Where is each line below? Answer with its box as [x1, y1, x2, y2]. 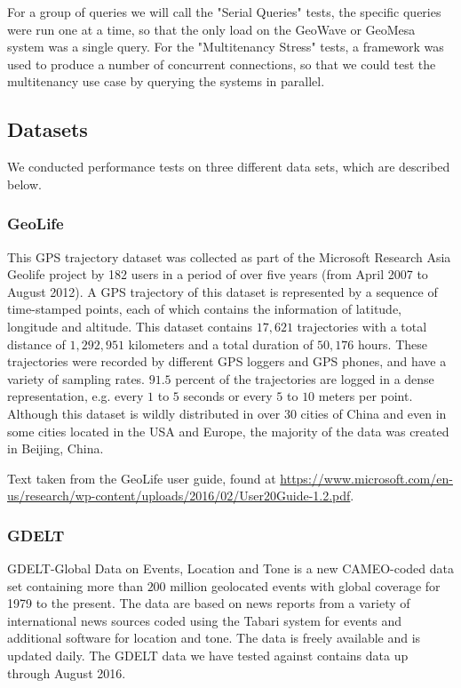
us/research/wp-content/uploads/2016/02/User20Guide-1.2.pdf [7, 486, 351, 505]
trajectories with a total [297, 316, 427, 335]
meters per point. [318, 387, 413, 405]
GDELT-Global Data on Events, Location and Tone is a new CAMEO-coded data [7, 559, 455, 578]
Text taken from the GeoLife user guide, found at [7, 468, 276, 487]
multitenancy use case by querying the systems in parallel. [7, 72, 325, 91]
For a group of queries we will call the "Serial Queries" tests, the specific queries [7, 3, 441, 20]
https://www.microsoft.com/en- [280, 468, 453, 487]
